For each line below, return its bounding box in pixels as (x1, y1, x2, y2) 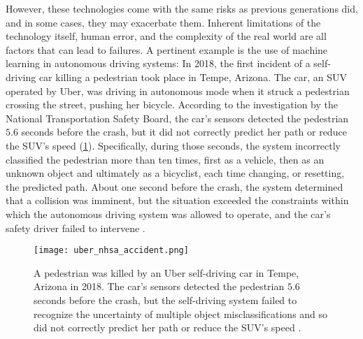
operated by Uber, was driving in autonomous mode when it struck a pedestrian (6, 83, 350, 98)
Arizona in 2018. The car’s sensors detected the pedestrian (34, 279, 285, 294)
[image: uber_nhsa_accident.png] (34, 245, 189, 256)
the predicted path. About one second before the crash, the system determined (6, 179, 343, 194)
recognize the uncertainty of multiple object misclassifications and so (34, 306, 328, 321)
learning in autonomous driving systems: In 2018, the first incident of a (6, 56, 311, 71)
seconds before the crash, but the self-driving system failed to (34, 292, 297, 307)
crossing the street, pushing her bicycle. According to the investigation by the (6, 97, 338, 112)
